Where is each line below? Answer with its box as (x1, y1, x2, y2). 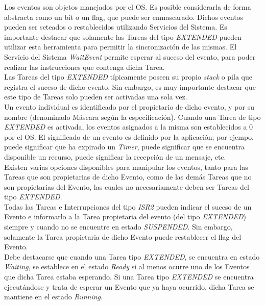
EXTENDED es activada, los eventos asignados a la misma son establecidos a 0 (4, 121, 253, 132)
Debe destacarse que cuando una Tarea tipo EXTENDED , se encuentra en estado (4, 251, 260, 262)
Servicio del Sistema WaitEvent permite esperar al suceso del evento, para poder (4, 51, 256, 62)
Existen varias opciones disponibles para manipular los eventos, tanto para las (4, 161, 248, 172)
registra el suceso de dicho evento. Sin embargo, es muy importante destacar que (4, 81, 256, 92)
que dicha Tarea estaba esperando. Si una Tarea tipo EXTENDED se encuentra (4, 271, 254, 282)
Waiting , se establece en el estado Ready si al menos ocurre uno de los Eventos (4, 261, 250, 272)
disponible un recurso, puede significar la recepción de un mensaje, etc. (4, 151, 226, 162)
